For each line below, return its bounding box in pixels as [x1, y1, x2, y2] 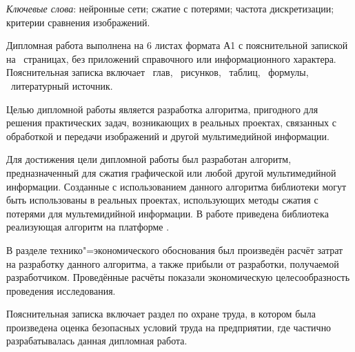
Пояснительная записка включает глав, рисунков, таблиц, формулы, [6, 65, 309, 79]
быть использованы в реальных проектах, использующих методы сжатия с [6, 193, 318, 207]
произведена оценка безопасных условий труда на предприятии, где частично [6, 320, 332, 334]
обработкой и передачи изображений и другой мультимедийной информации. [6, 128, 329, 143]
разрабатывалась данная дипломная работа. [6, 333, 187, 348]
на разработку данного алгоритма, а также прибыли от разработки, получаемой [6, 256, 339, 271]
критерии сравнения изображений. [6, 14, 150, 29]
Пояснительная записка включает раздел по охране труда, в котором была [6, 306, 316, 321]
